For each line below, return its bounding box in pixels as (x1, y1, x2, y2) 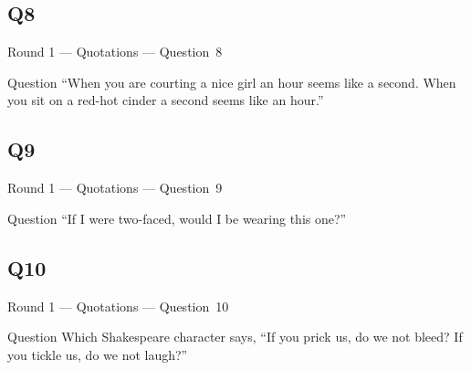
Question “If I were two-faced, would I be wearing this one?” (7, 208, 347, 227)
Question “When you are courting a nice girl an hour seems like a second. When (7, 72, 456, 91)
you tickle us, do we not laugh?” (7, 344, 188, 364)
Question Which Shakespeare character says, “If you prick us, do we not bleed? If (7, 327, 463, 346)
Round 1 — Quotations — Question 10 (7, 296, 229, 315)
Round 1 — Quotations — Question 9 (7, 178, 223, 197)
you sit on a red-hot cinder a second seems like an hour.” (7, 90, 324, 110)
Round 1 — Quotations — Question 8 (7, 42, 223, 61)
